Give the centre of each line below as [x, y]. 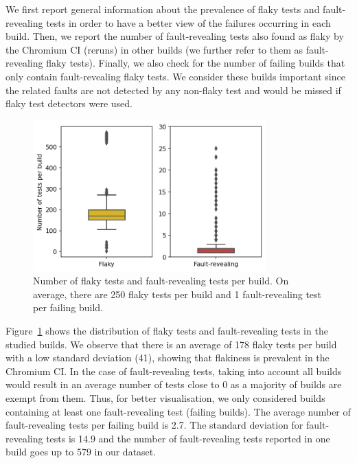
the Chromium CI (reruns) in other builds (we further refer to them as [154, 49]
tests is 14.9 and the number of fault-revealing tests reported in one [188, 438]
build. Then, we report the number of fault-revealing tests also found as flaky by [175, 36]
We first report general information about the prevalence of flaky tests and [163, 9]
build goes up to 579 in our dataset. [81, 452]
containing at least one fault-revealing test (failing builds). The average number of [178, 411]
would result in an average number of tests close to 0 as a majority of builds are [174, 384]
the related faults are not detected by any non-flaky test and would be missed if [173, 90]
